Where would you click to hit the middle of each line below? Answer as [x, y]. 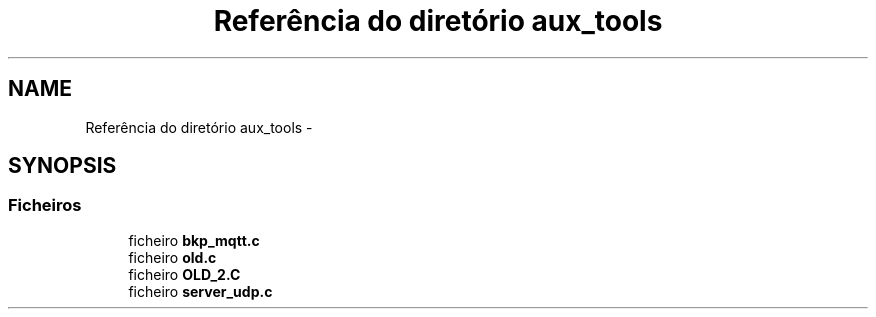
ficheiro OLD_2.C [184, 274]
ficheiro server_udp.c [200, 291]
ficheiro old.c [172, 257]
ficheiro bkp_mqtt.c [194, 240]
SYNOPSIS [62, 166]
